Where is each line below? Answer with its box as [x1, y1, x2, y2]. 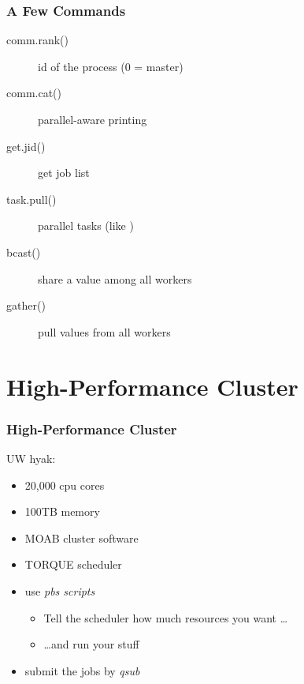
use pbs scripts [24, 582, 95, 599]
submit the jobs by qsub [24, 662, 140, 678]
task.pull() [6, 190, 57, 207]
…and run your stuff [43, 636, 139, 652]
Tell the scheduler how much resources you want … [43, 609, 288, 626]
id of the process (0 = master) [38, 58, 184, 74]
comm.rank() [6, 32, 69, 48]
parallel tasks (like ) [38, 217, 134, 234]
